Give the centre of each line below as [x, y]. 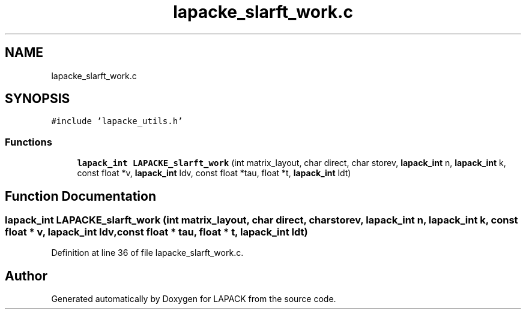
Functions [29, 142]
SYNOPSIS [38, 99]
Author [26, 276]
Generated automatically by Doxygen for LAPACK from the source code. [194, 299]
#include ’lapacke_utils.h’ [117, 121]
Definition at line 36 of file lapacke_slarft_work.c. [147, 253]
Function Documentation [80, 196]
